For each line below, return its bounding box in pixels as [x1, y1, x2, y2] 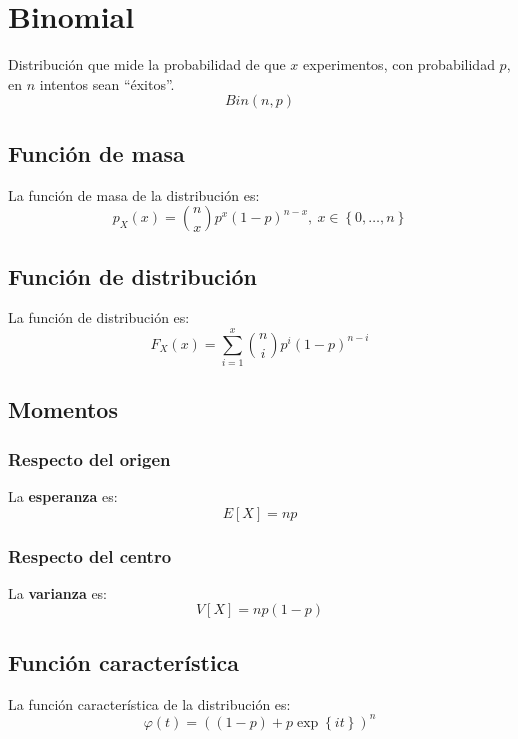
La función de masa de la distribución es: [8, 184, 260, 205]
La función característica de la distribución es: [8, 693, 291, 714]
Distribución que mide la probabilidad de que [8, 54, 286, 75]
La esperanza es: [8, 486, 118, 507]
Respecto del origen [8, 446, 171, 471]
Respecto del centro [8, 543, 172, 568]
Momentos [8, 394, 118, 425]
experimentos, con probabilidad [303, 54, 495, 75]
